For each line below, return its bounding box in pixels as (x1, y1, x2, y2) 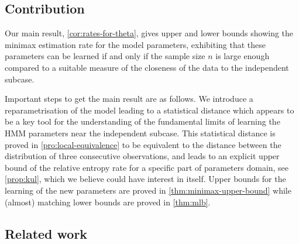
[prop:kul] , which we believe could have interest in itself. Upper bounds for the (5, 173, 286, 185)
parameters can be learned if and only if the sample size (5, 50, 205, 62)
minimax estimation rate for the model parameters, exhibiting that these (5, 38, 266, 50)
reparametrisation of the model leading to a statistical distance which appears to (5, 104, 294, 116)
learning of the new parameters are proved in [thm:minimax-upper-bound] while (5, 184, 291, 196)
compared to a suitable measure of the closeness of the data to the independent (5, 61, 289, 73)
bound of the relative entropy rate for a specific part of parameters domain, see (5, 161, 289, 173)
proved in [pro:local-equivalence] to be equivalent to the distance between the (5, 138, 281, 150)
